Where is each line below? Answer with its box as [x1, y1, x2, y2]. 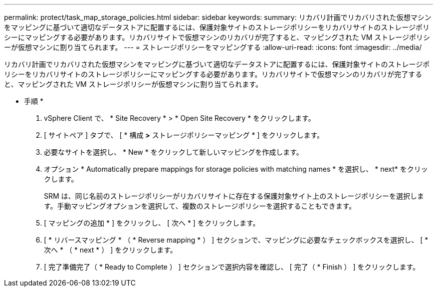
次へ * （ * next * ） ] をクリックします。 [44, 246, 177, 254]
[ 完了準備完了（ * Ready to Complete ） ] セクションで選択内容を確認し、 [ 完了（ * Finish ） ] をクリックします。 [44, 263, 420, 271]
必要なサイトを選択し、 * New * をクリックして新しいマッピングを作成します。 [44, 148, 303, 156]
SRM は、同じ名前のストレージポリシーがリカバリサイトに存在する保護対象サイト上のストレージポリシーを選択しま [44, 192, 425, 200]
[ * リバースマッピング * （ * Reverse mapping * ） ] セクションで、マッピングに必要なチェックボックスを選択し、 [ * [44, 236, 429, 244]
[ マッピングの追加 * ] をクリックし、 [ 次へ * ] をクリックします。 [44, 219, 260, 227]
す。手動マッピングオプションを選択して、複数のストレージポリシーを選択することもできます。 [44, 202, 356, 210]
